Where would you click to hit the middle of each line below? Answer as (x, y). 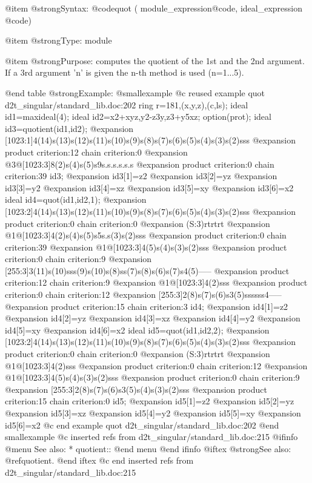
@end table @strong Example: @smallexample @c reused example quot (135, 92)
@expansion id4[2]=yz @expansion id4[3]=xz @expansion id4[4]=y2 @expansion (153, 318)
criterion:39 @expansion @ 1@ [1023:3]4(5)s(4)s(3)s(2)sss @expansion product (146, 247)
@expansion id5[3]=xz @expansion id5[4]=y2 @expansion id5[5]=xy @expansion (153, 413)
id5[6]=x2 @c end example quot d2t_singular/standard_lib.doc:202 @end (142, 425)
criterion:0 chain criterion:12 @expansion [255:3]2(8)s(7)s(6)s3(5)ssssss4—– (143, 294)
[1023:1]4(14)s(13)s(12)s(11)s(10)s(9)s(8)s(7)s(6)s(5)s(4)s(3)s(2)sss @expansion (150, 140)
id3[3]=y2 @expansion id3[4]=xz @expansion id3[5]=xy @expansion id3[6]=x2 (149, 187)
